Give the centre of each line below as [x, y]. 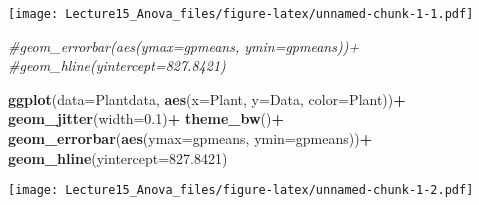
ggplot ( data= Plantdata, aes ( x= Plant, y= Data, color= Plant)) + [207, 98]
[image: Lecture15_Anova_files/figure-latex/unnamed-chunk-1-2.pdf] [241, 190]
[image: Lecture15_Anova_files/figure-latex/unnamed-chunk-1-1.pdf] [241, 14]
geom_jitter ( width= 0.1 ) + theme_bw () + [146, 118]
